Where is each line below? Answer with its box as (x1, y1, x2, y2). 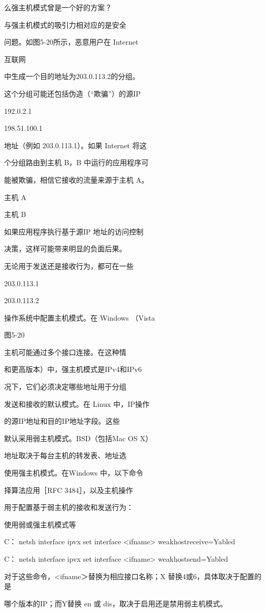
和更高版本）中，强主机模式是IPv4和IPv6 (4, 364, 142, 374)
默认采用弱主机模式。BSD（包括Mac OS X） (4, 432, 153, 443)
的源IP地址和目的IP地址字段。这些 (4, 416, 120, 426)
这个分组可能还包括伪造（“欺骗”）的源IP (4, 88, 141, 98)
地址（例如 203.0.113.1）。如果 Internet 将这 (4, 140, 147, 150)
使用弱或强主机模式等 (4, 519, 76, 529)
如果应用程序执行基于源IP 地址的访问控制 (4, 226, 144, 236)
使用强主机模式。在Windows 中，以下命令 (4, 467, 143, 478)
